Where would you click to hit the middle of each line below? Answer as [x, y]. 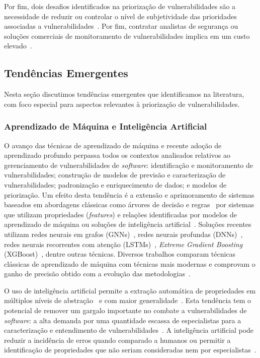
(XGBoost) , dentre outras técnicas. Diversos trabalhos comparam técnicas [120, 254]
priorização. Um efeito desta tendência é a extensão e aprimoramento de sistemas [129, 194]
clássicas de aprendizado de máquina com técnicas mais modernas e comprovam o [130, 263]
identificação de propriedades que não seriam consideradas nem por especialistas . [130, 350]
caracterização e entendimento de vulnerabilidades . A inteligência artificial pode [129, 330]
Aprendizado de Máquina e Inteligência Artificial [106, 126]
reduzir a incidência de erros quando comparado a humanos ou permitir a [117, 340]
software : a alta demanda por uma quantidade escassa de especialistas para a [123, 320]
